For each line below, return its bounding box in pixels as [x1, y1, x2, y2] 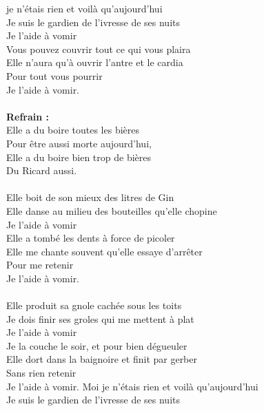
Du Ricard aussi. [6, 163, 77, 178]
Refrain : [6, 109, 50, 123]
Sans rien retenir [6, 366, 77, 380]
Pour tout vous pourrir [6, 68, 103, 83]
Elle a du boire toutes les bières [6, 123, 139, 137]
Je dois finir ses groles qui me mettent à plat [6, 311, 194, 326]
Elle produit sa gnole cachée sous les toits [6, 298, 182, 313]
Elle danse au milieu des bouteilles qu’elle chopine [6, 203, 217, 218]
